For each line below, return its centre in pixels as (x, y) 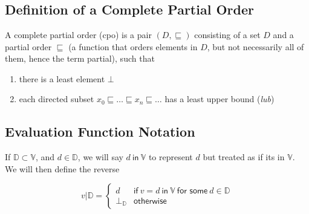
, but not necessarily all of (255, 46)
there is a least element (62, 78)
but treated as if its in (244, 157)
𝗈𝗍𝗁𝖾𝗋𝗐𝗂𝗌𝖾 (150, 201)
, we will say (100, 157)
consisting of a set (227, 34)
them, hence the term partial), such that (80, 58)
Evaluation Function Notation (100, 131)
